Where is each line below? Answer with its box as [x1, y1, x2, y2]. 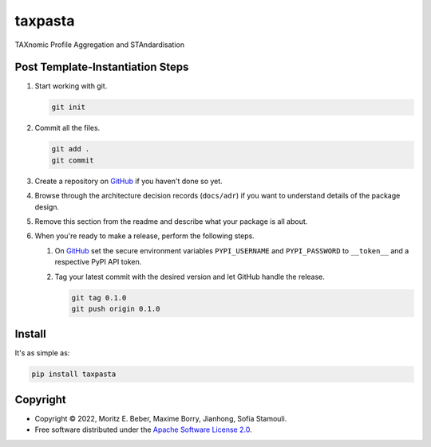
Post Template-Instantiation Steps [14, 61, 189, 74]
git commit [51, 155, 94, 165]
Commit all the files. [34, 124, 101, 133]
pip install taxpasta [31, 370, 117, 378]
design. [34, 202, 60, 211]
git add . [51, 144, 90, 154]
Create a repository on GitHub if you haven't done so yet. [34, 176, 223, 186]
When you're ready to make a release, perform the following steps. [34, 231, 255, 241]
